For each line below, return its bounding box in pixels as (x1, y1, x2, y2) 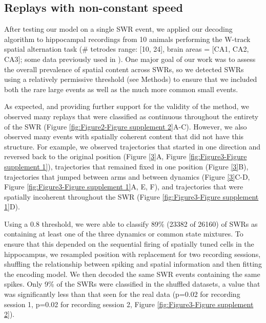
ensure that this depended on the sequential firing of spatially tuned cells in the (4, 239, 254, 249)
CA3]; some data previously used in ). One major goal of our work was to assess (4, 53, 256, 64)
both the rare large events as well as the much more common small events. (4, 83, 238, 94)
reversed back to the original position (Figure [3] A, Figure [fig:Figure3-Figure (4, 151, 247, 162)
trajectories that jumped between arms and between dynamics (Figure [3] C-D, (4, 171, 250, 182)
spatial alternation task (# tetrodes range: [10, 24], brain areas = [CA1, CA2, (4, 44, 249, 54)
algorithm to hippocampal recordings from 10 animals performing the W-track (4, 33, 251, 44)
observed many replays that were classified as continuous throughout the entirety (4, 111, 259, 121)
